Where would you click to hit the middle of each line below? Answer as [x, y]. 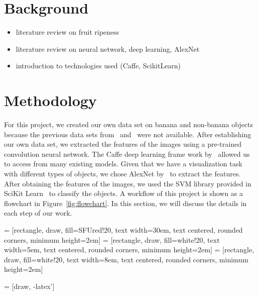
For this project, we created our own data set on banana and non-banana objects [129, 124]
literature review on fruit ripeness [68, 32]
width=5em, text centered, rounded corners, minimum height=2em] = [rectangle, [129, 250]
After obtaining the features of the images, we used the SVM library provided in [128, 183]
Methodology [50, 100]
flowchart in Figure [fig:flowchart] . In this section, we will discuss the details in [125, 203]
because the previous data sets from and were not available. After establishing [128, 134]
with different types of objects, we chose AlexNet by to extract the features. [122, 173]
